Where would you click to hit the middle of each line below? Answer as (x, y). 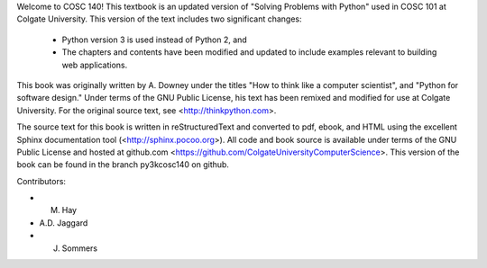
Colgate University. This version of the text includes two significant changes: (159, 19)
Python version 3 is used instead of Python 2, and (154, 40)
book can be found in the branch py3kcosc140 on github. (123, 165)
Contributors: (41, 181)
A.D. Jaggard (64, 223)
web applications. (95, 65)
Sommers (80, 248)
